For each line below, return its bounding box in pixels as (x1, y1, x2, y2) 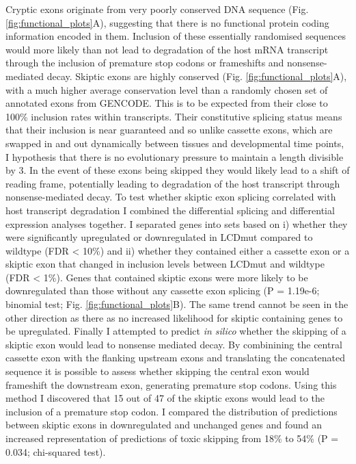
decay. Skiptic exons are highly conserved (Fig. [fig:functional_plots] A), (46, 68, 347, 83)
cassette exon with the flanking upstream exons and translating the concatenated (5, 350, 346, 365)
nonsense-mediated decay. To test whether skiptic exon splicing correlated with (5, 190, 336, 204)
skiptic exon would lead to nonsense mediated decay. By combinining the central (5, 337, 342, 351)
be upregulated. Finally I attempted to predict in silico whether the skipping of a (5, 324, 346, 338)
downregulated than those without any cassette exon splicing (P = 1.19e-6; (5, 283, 320, 298)
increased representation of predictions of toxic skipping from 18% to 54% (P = (5, 431, 339, 445)
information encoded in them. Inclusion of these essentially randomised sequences (5, 29, 346, 43)
